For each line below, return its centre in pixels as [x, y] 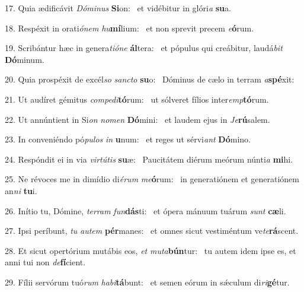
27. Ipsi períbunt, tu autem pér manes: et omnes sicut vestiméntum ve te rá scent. [152, 231]
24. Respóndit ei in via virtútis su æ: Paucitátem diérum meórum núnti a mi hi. [149, 159]
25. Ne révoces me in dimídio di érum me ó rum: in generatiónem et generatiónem [152, 179]
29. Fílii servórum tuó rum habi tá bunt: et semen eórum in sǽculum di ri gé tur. [147, 282]
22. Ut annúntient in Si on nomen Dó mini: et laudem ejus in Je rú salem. [137, 119]
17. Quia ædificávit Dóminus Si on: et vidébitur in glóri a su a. [118, 8]
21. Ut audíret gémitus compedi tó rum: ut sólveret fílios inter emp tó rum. [137, 99]
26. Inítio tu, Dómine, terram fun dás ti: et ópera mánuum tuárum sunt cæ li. [145, 210]
